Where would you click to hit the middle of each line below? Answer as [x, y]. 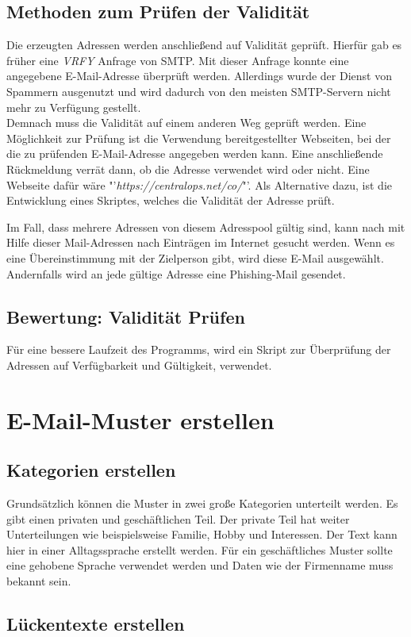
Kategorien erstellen [91, 470]
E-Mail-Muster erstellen [140, 419]
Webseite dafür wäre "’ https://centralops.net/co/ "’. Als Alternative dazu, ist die [200, 184]
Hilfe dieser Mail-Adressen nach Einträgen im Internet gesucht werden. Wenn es [201, 242]
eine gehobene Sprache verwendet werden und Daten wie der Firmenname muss [200, 565]
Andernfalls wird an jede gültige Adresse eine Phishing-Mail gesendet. [176, 273]
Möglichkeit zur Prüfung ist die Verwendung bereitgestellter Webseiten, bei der [199, 138]
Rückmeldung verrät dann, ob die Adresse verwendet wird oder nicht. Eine [188, 169]
